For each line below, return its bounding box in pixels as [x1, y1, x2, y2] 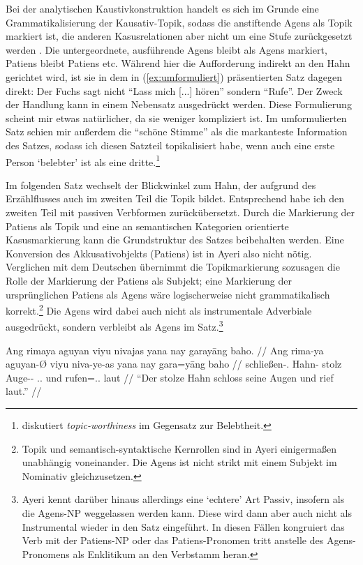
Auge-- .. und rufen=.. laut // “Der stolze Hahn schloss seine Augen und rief [6, 370, 334, 384]
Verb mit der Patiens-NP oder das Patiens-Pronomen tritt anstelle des [22, 533, 324, 548]
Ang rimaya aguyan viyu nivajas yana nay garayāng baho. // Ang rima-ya [6, 342, 324, 357]
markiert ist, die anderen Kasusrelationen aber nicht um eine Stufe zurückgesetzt [6, 29, 353, 43]
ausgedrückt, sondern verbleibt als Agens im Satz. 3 [6, 317, 223, 334]
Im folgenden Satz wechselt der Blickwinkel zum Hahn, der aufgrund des [6, 177, 316, 192]
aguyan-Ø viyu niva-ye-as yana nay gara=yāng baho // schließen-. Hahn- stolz [6, 356, 342, 371]
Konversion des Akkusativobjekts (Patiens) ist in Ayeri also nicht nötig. [6, 246, 312, 260]
